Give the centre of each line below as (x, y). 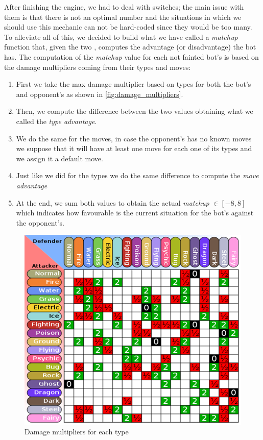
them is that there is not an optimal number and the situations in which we (123, 17)
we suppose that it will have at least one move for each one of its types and (134, 148)
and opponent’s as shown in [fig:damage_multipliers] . (100, 94)
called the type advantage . (56, 121)
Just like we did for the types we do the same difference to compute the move (137, 175)
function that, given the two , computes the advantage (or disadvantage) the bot (130, 47)
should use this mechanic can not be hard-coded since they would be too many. (128, 27)
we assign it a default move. (59, 158)
